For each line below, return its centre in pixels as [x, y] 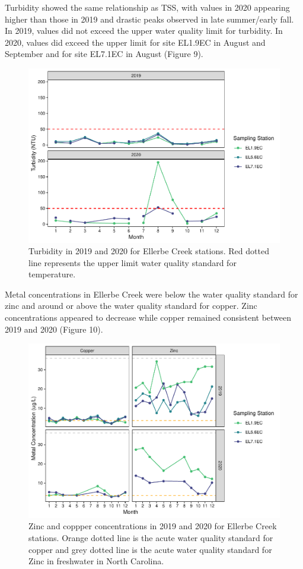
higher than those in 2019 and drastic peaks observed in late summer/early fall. [149, 19]
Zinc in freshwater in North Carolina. [96, 561]
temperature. [52, 274]
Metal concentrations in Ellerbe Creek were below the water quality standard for [151, 294]
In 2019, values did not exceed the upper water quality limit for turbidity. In [144, 31]
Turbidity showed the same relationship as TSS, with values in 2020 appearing [147, 7]
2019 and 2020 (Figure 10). [54, 329]
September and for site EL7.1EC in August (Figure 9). [104, 54]
